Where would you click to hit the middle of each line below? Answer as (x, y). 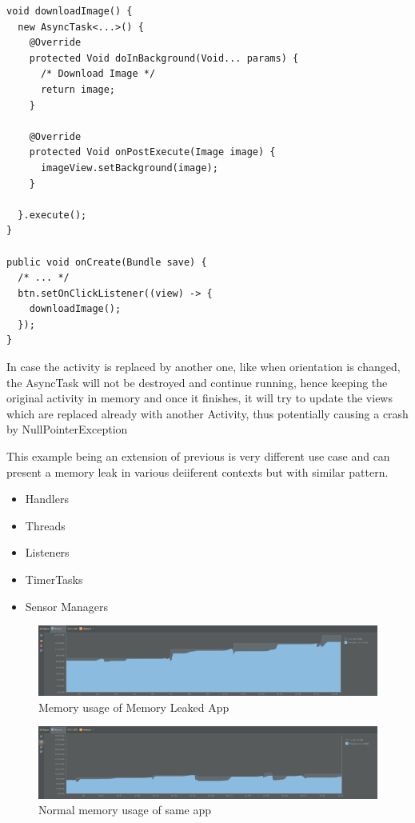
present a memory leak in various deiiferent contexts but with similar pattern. (198, 471)
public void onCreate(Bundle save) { (107, 262)
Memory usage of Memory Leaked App (134, 707)
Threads (45, 525)
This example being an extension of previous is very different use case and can (198, 456)
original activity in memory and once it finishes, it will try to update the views (200, 398)
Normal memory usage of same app (125, 810)
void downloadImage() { (70, 11)
